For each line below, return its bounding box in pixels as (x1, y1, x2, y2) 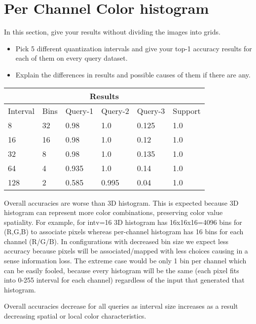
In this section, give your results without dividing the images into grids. (4, 27, 220, 37)
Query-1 (65, 105, 94, 116)
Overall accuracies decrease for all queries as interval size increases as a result (4, 301, 238, 311)
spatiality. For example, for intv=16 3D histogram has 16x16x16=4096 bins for (4, 216, 242, 227)
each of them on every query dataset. (15, 53, 128, 63)
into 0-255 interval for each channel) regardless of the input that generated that (4, 275, 245, 285)
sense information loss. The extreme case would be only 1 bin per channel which (4, 255, 247, 266)
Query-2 (101, 105, 129, 116)
